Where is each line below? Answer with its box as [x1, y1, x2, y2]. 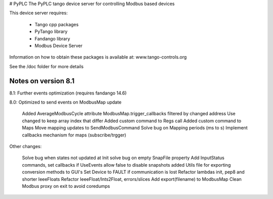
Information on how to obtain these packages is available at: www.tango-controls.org [9, 54, 187, 60]
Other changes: [9, 143, 42, 149]
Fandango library [34, 35, 70, 41]
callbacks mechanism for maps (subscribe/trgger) [22, 132, 126, 138]
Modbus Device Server [34, 42, 83, 48]
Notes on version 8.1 [9, 76, 75, 85]
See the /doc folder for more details [9, 63, 84, 69]
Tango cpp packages [34, 21, 79, 27]
